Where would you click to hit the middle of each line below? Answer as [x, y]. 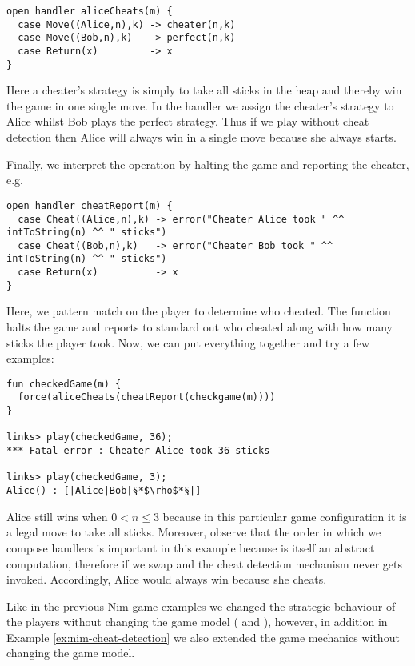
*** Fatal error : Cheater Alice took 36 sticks [138, 451]
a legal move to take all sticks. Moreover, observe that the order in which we [194, 532]
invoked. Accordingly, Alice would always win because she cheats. [167, 579]
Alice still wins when [57, 516]
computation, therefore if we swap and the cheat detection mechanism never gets [204, 563]
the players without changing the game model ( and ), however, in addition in [197, 622]
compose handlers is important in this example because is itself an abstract [191, 547]
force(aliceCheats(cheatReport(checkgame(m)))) [147, 397]
